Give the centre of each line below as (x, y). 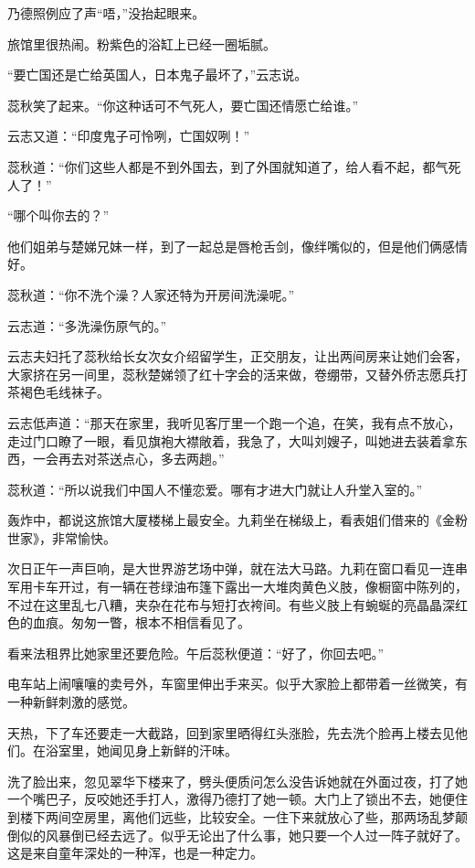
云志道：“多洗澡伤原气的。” (87, 325)
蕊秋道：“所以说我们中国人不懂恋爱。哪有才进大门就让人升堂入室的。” (215, 489)
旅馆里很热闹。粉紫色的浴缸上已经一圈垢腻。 (142, 43)
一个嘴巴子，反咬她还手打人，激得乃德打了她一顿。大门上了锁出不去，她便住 (237, 799)
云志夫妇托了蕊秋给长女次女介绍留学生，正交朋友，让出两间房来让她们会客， (237, 356)
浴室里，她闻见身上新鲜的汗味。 (141, 750)
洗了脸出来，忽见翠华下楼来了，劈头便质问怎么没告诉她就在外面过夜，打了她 (237, 781)
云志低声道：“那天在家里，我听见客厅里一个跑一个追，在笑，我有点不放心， (234, 422)
